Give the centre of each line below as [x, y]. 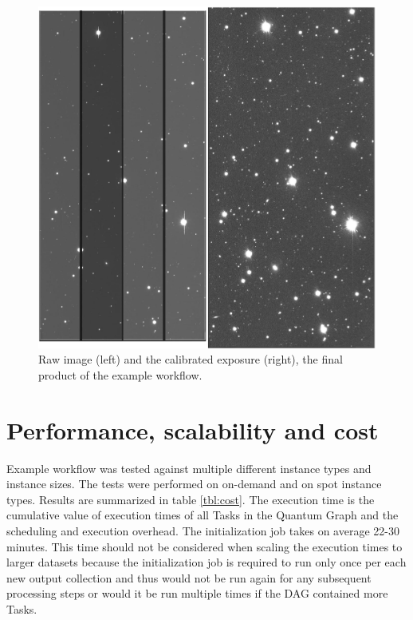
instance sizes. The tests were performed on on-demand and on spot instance [194, 484]
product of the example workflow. [120, 374]
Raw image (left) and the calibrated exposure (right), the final [191, 359]
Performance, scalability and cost [193, 429]
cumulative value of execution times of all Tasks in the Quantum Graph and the [203, 515]
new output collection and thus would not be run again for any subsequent [189, 577]
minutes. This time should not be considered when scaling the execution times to [205, 546]
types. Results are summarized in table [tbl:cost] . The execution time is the [191, 499]
